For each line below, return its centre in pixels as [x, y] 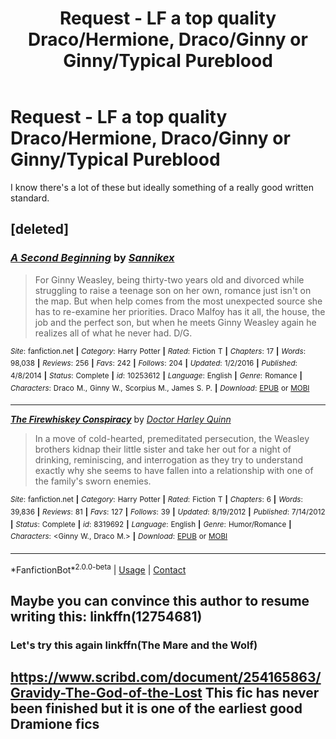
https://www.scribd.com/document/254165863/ [166, 677]
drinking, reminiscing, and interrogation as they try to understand [169, 460]
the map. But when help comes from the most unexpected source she [178, 301]
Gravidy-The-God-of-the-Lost [106, 693]
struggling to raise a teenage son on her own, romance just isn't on [173, 290]
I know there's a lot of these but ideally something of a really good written [162, 187]
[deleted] [40, 229]
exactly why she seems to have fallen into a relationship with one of [174, 471]
